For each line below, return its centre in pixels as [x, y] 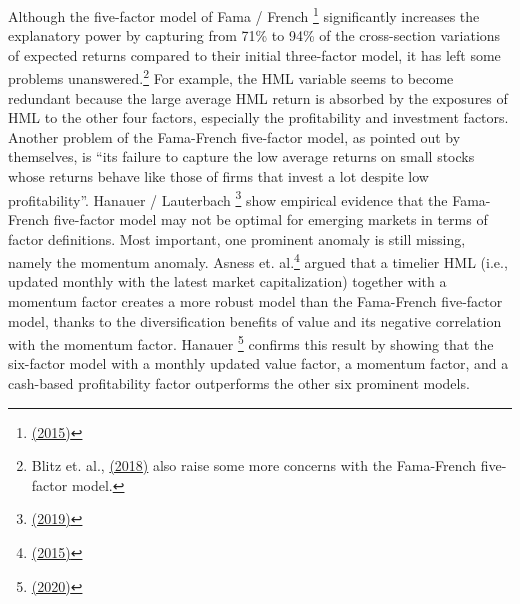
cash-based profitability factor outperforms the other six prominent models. [239, 382]
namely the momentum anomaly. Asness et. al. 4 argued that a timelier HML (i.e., [258, 260]
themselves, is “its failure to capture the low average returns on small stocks [241, 156]
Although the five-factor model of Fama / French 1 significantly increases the [244, 14]
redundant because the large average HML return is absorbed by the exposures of [258, 97]
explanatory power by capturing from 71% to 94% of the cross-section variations [254, 35]
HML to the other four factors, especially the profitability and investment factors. [258, 117]
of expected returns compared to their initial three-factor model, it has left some [254, 54]
